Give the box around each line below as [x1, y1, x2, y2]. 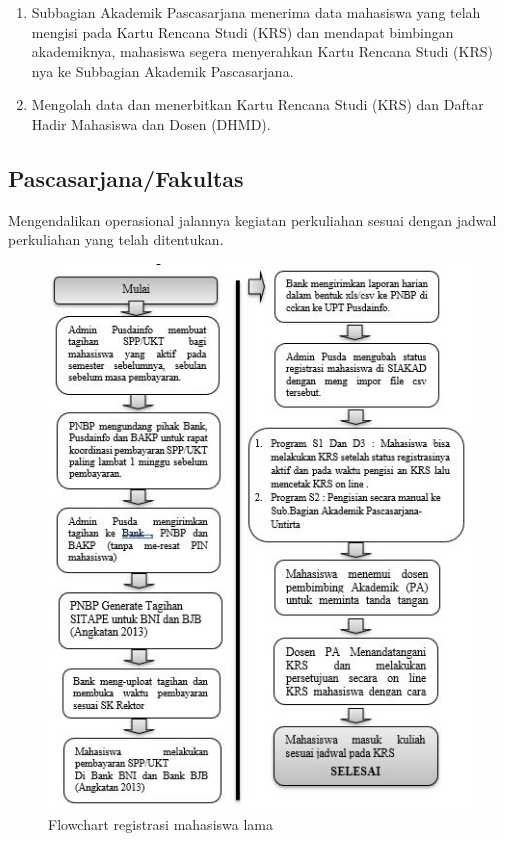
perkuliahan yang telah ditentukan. [8, 229, 224, 250]
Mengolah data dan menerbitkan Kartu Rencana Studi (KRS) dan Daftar [31, 94, 484, 115]
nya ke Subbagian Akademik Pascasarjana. [31, 60, 294, 81]
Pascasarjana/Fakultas [8, 162, 244, 193]
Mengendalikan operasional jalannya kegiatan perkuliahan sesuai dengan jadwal [8, 209, 497, 230]
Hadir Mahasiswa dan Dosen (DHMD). [31, 113, 271, 134]
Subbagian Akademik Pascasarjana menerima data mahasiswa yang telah [31, 2, 481, 22]
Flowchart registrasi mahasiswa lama [48, 813, 273, 834]
